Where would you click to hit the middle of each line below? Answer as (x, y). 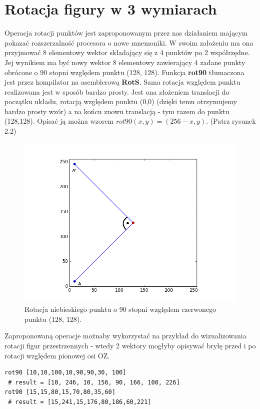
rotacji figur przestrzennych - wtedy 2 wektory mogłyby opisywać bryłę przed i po (130, 346)
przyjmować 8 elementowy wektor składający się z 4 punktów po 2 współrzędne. (127, 52)
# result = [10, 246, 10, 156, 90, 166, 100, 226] (94, 382)
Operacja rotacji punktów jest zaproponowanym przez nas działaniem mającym (126, 33)
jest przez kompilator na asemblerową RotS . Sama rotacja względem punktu (122, 82)
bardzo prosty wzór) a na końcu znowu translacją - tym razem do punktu (117, 111)
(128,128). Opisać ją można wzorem (59, 121)
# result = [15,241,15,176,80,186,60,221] (80, 402)
